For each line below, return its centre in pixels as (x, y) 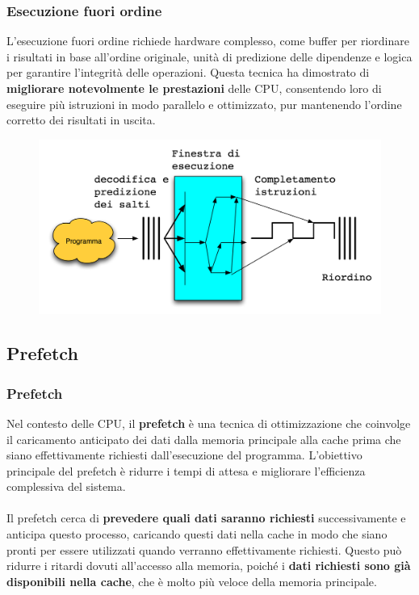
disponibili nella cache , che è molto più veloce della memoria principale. (192, 581)
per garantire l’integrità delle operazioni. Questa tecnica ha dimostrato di (188, 72)
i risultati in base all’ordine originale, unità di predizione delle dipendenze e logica (209, 56)
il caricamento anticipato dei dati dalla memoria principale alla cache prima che (204, 439)
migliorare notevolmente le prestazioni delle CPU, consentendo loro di (194, 88)
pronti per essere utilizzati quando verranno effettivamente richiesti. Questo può (204, 549)
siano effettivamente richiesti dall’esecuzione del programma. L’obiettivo (184, 455)
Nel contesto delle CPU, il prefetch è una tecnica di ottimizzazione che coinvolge (209, 423)
